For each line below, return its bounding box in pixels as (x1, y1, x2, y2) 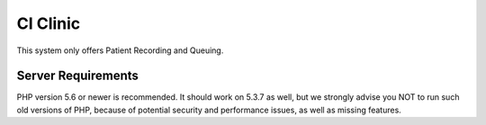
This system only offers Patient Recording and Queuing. (16, 45, 224, 56)
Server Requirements (16, 68, 139, 84)
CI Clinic (16, 13, 81, 33)
